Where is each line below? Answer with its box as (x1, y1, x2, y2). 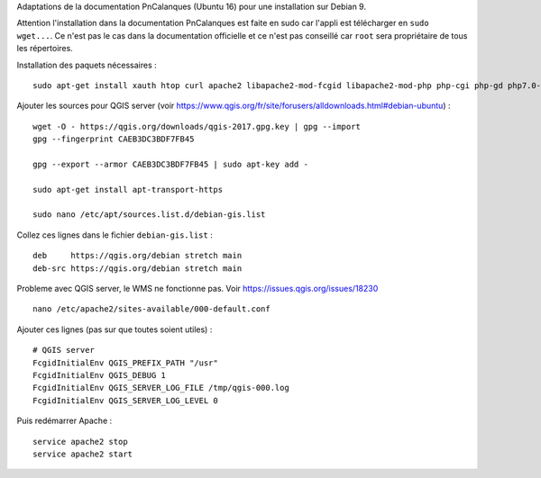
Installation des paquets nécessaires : (16, 59, 157, 70)
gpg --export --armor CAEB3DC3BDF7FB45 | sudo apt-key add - (32, 158, 308, 169)
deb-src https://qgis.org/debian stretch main (32, 263, 243, 274)
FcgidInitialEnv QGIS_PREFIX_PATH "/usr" (32, 357, 218, 368)
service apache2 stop (32, 437, 128, 446)
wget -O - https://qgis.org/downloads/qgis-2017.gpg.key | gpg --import (32, 122, 361, 131)
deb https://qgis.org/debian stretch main (32, 250, 243, 261)
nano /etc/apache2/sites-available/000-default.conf (32, 304, 270, 314)
